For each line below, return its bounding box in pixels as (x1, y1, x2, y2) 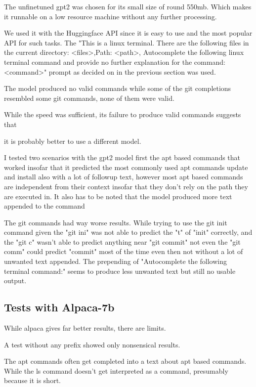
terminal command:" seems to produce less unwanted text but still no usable (4, 265, 236, 276)
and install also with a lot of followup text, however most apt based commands (4, 172, 243, 182)
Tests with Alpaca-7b (4, 300, 115, 315)
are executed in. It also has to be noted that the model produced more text (4, 191, 232, 201)
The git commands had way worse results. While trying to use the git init (4, 217, 227, 227)
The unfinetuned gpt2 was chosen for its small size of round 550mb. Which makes (4, 1, 252, 11)
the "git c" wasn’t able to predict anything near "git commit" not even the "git (4, 236, 241, 247)
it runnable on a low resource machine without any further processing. (4, 11, 217, 21)
